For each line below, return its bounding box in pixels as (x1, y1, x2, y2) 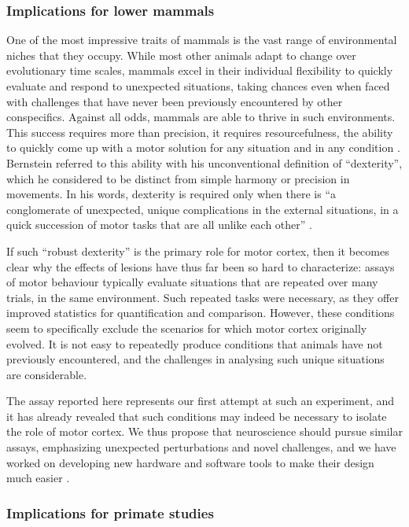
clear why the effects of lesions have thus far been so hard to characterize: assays (6, 258, 395, 275)
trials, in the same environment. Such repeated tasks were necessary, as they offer (6, 289, 399, 305)
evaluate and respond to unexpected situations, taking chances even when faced (6, 78, 390, 94)
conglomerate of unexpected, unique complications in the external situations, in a (6, 201, 399, 217)
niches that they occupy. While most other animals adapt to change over (6, 46, 356, 63)
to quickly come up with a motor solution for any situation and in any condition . (6, 139, 400, 156)
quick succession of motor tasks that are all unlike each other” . (6, 216, 312, 233)
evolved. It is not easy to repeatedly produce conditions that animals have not (6, 335, 383, 352)
